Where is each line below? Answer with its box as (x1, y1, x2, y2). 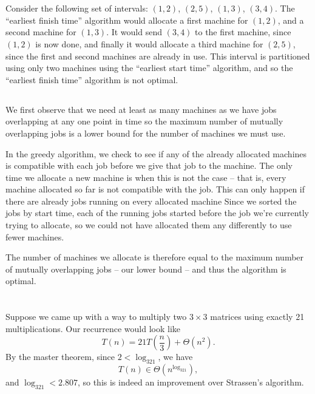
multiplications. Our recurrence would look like (5, 322, 181, 335)
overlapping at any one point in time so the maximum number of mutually (5, 115, 283, 127)
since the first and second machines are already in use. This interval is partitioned (5, 49, 310, 62)
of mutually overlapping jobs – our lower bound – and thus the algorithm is (5, 262, 286, 275)
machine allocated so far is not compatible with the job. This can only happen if (5, 183, 305, 195)
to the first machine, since (195, 25, 291, 38)
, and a (277, 13, 304, 26)
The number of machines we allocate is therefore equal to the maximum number (5, 251, 304, 263)
